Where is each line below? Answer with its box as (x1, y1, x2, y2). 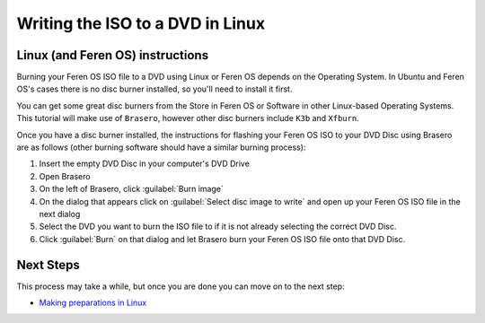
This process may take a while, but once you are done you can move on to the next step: (16, 281, 345, 292)
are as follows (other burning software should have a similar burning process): (16, 142, 306, 153)
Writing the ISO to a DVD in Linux (16, 13, 265, 33)
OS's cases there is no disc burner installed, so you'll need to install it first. (16, 83, 293, 94)
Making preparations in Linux (39, 297, 147, 309)
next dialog (39, 208, 81, 219)
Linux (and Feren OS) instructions (16, 48, 209, 63)
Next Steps (16, 257, 80, 273)
